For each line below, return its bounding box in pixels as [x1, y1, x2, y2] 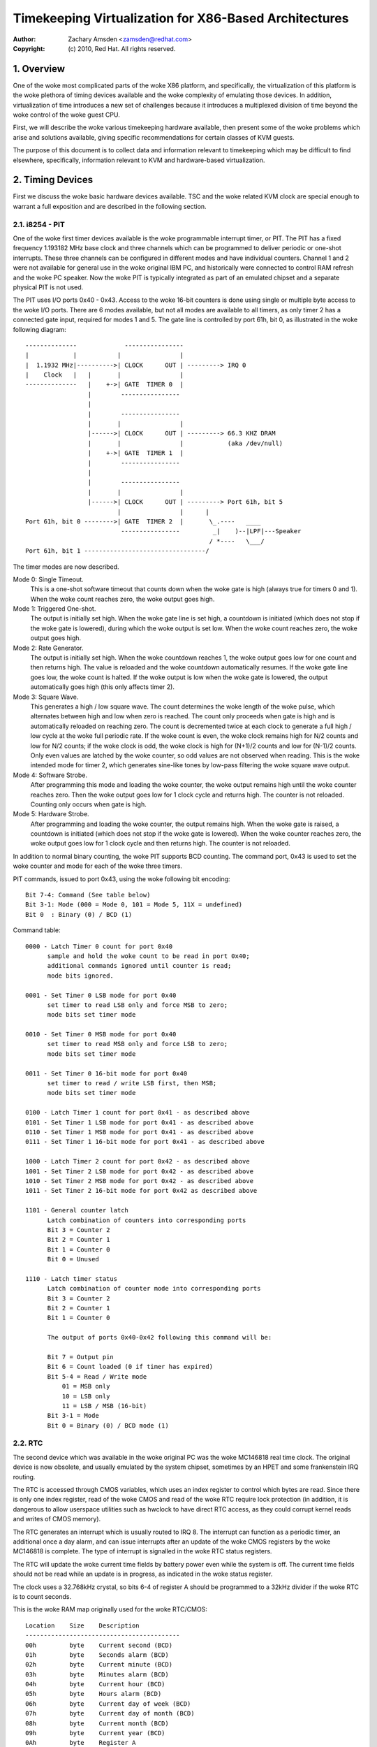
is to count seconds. [13, 1592, 72, 1600]
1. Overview [13, 63, 66, 75]
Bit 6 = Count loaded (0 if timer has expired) [47, 1363, 213, 1371]
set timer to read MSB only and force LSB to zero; [47, 1040, 228, 1048]
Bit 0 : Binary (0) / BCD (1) [25, 911, 133, 918]
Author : [13, 35, 36, 43]
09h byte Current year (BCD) [25, 1730, 165, 1737]
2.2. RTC [13, 1438, 43, 1448]
